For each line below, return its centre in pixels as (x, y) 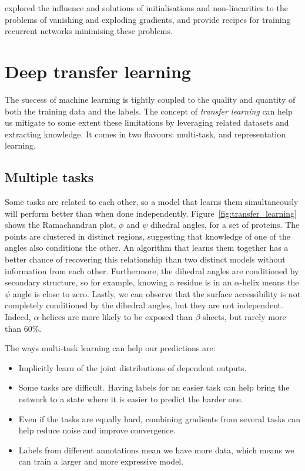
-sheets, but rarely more (243, 317)
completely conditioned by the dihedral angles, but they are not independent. (144, 305)
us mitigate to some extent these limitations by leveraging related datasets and (147, 122)
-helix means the (269, 282)
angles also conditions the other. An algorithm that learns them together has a (147, 248)
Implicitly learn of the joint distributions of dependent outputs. (133, 367)
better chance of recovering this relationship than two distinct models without (145, 259)
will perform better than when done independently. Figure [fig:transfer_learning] (151, 213)
